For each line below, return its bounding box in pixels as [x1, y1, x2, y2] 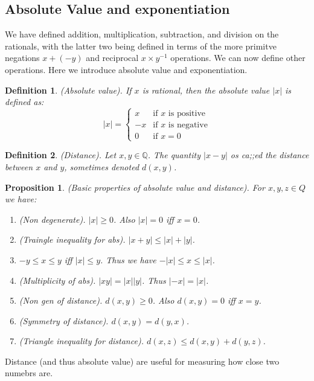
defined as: [5, 95, 44, 108]
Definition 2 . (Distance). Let [5, 149, 117, 161]
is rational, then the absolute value [142, 83, 270, 96]
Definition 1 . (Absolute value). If [5, 83, 132, 96]
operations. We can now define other [170, 51, 306, 64]
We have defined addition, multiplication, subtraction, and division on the [5, 28, 279, 40]
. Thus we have [100, 253, 156, 266]
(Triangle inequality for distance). [19, 335, 144, 347]
